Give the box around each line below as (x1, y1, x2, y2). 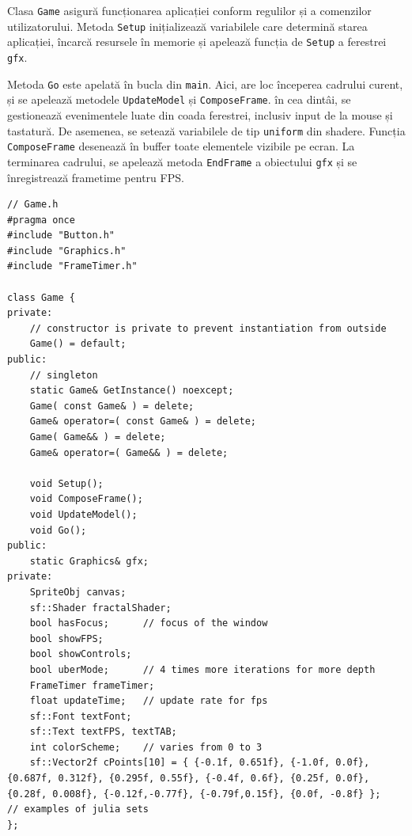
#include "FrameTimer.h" (7, 260, 138, 272)
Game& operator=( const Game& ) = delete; (29, 416, 256, 427)
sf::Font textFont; (29, 710, 132, 722)
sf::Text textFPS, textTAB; (29, 726, 177, 738)
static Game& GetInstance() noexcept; (29, 385, 234, 397)
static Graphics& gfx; (29, 555, 149, 567)
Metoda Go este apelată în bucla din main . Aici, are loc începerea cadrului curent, (7, 75, 403, 92)
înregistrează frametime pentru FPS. (7, 169, 184, 185)
